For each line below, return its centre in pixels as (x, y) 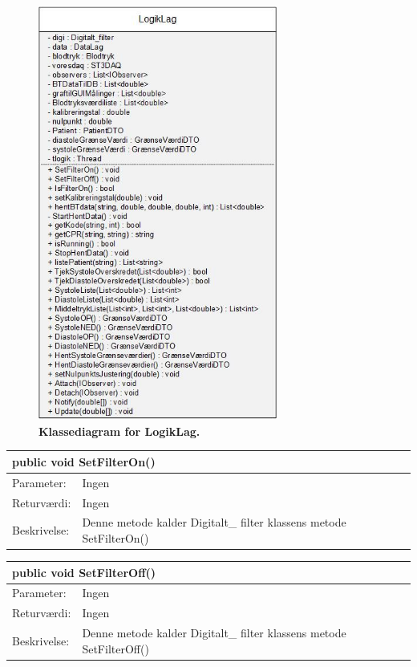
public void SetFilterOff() (84, 572)
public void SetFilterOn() (84, 461)
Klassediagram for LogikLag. (119, 431)
